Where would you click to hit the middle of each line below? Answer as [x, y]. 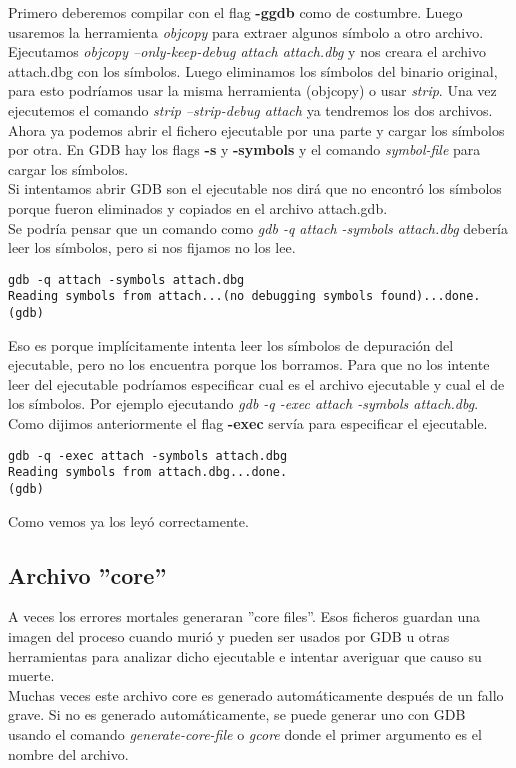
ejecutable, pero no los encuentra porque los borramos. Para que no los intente [249, 364]
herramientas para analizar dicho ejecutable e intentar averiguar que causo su [245, 655]
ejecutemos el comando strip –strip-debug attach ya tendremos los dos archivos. [250, 109]
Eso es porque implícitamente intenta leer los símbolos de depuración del [231, 344]
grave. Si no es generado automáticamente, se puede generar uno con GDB [237, 714]
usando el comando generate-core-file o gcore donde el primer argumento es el [245, 733]
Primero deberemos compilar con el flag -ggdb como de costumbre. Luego [235, 12]
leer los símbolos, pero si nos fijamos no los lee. [152, 247]
